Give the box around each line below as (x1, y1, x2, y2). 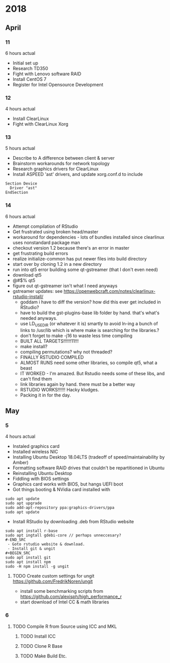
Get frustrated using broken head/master (12, 228, 98, 234)
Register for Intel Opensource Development (12, 81, 104, 87)
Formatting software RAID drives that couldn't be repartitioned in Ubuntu (12, 465, 165, 471)
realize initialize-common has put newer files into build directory (12, 255, 147, 262)
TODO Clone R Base (20, 643, 62, 649)
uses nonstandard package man (12, 239, 80, 246)
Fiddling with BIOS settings (12, 476, 70, 482)
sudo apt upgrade (5, 501, 42, 506)
